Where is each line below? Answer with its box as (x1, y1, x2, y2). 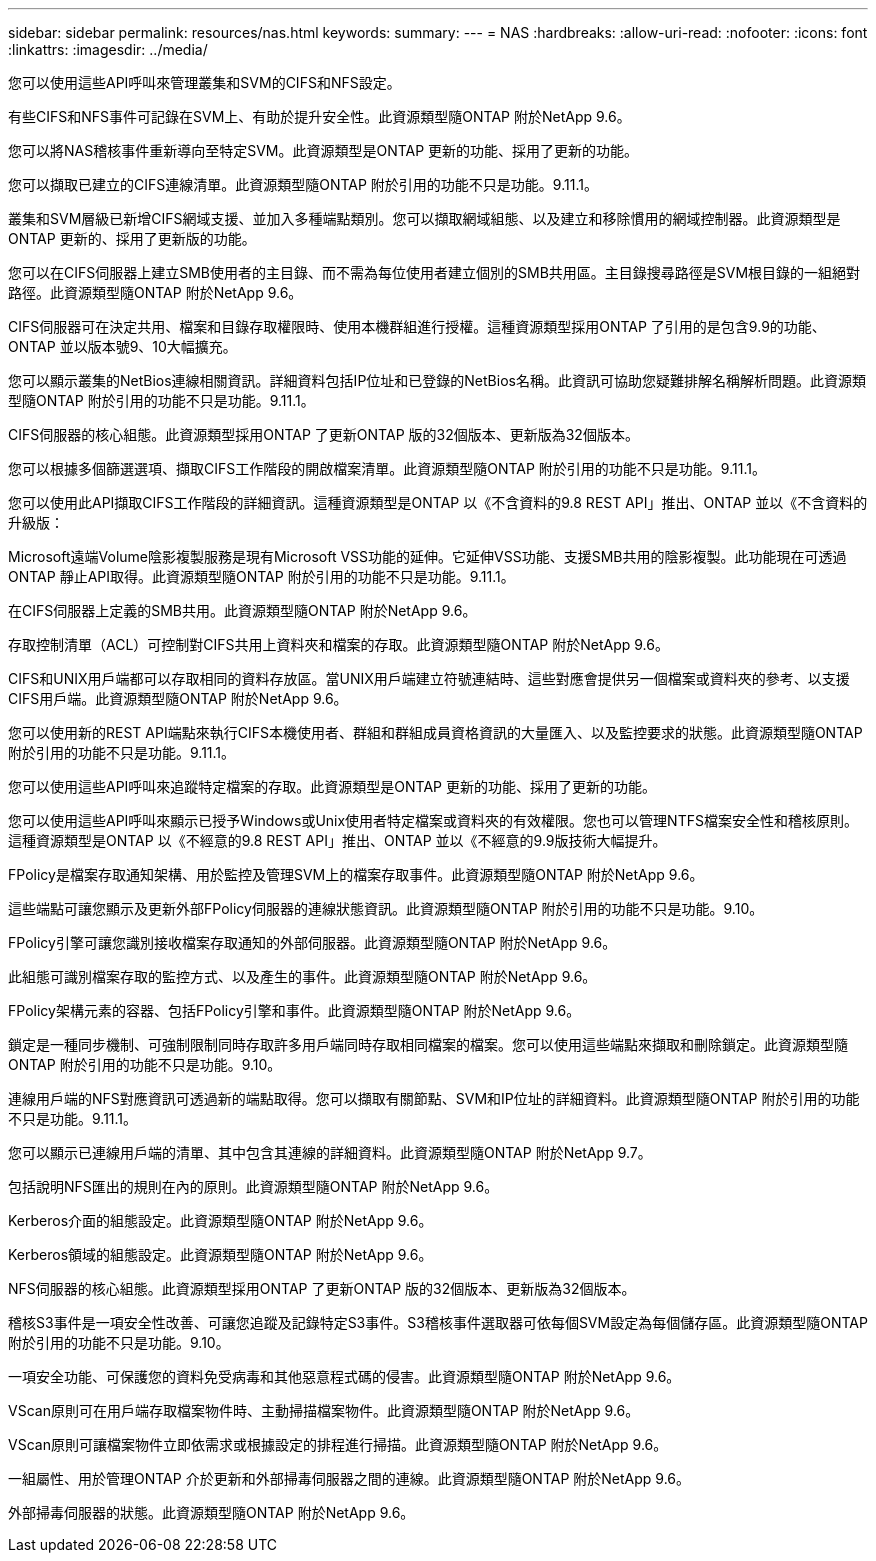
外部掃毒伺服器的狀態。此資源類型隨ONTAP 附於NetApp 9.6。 (8, 1504, 415, 1521)
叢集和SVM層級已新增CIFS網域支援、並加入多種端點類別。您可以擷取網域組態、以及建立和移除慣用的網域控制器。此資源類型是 (8, 210, 841, 227)
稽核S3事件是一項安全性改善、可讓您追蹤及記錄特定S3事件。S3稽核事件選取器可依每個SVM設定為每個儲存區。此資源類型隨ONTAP (8, 1314, 868, 1331)
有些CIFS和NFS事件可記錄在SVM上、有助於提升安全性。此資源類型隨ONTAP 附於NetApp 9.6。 (8, 108, 631, 125)
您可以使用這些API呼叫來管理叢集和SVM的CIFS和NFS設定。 (8, 74, 401, 91)
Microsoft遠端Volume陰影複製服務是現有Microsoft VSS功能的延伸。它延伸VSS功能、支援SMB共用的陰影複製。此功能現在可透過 (8, 548, 847, 565)
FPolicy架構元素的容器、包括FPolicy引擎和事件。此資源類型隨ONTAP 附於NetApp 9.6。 (8, 1002, 581, 1019)
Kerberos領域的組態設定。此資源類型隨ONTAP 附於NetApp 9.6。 (8, 1246, 433, 1263)
